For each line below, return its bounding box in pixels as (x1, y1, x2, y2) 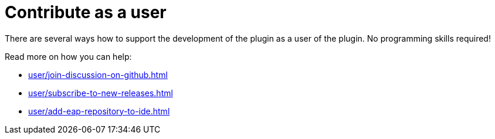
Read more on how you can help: (5, 51, 132, 62)
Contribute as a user (5, 2, 167, 22)
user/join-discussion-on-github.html (28, 69, 168, 80)
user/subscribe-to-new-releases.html (28, 87, 173, 98)
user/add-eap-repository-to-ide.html (28, 106, 170, 116)
